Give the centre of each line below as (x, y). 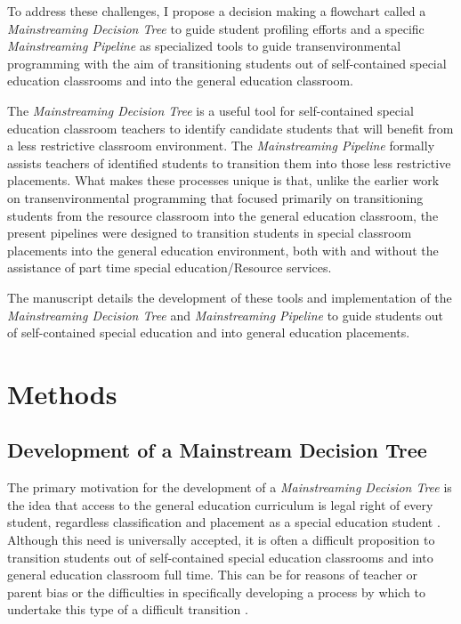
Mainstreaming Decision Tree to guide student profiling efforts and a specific (216, 28)
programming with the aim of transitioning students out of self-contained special (227, 63)
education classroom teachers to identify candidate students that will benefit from (230, 128)
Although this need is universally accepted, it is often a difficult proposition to (221, 540)
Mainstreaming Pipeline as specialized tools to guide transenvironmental (204, 46)
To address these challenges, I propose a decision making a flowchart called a (217, 11)
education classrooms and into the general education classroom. (180, 81)
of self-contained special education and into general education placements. (209, 332)
